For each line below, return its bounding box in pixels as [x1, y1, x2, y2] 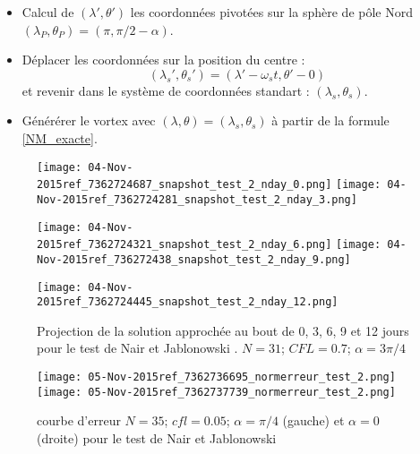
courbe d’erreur [37, 411, 121, 430]
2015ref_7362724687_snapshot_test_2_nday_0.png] [37, 178, 332, 192]
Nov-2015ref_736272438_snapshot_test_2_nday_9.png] [37, 253, 351, 266]
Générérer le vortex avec [21, 111, 156, 130]
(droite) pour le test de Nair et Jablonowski [37, 428, 277, 447]
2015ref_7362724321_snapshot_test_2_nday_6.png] [37, 238, 332, 252]
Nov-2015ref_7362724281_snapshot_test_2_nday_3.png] [37, 193, 357, 206]
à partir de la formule [271, 111, 390, 130]
